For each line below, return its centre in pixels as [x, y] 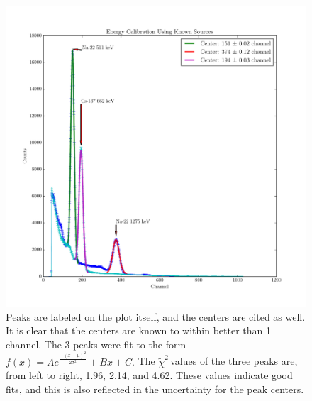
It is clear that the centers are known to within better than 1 [139, 330]
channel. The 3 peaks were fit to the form [96, 344]
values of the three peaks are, [234, 361]
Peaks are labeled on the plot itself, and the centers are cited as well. [156, 316]
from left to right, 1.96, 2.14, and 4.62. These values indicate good [149, 375]
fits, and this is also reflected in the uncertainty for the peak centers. [155, 389]
